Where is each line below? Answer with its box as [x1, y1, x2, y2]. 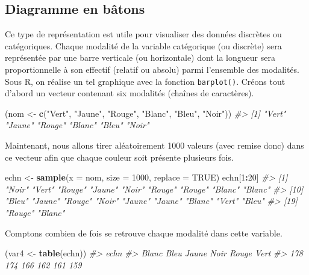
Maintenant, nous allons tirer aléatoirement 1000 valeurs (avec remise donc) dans [5, 139, 304, 152]
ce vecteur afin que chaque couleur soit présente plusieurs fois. [5, 150, 234, 163]
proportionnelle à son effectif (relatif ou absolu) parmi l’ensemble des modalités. [5, 63, 299, 75]
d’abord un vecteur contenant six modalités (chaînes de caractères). [5, 87, 254, 99]
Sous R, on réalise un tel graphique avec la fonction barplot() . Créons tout [5, 75, 286, 87]
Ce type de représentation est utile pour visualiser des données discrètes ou [5, 28, 282, 40]
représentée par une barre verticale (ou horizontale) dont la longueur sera [5, 51, 275, 64]
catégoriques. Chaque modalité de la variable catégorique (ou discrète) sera [5, 39, 282, 52]
